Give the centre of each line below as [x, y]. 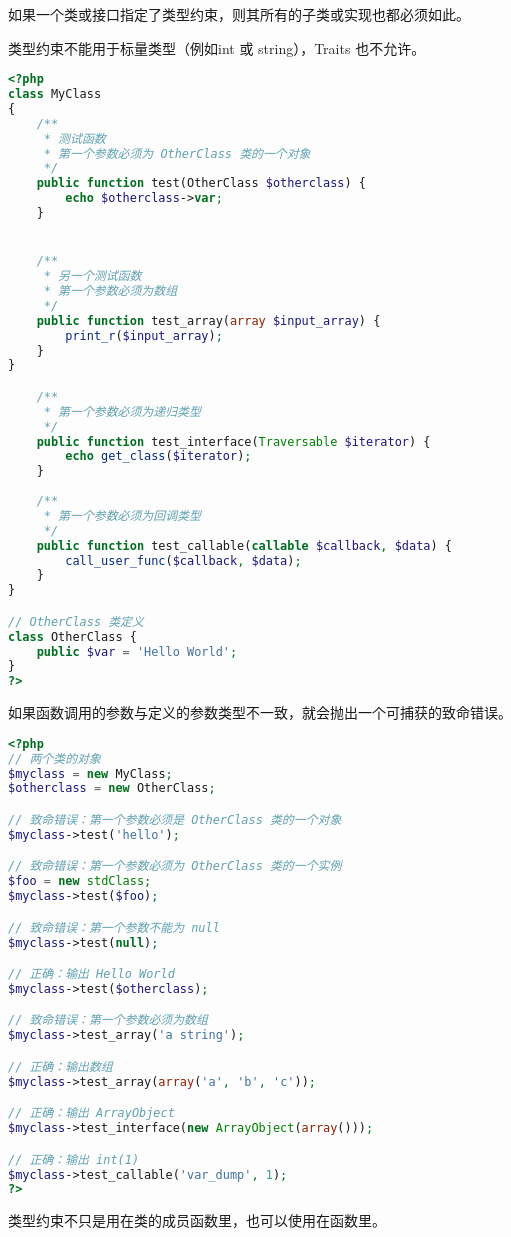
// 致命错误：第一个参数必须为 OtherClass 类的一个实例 [175, 866]
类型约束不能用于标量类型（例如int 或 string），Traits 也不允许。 [217, 47]
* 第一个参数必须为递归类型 [122, 411]
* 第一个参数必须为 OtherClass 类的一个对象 [177, 153]
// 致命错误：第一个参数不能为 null [114, 927]
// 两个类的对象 [54, 758]
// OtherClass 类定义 [76, 621]
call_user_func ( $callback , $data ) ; [183, 560]
